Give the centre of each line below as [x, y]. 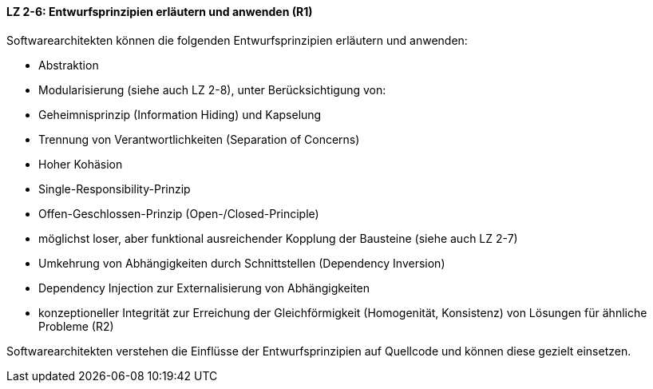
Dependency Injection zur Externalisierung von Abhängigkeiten [204, 288]
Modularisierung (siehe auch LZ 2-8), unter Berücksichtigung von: [212, 89]
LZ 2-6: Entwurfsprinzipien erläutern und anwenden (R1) [160, 12]
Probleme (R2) [76, 326]
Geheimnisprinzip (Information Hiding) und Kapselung [180, 114]
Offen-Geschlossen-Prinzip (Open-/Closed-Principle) [179, 213]
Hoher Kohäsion [81, 164]
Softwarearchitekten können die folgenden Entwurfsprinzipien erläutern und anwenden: [237, 40]
